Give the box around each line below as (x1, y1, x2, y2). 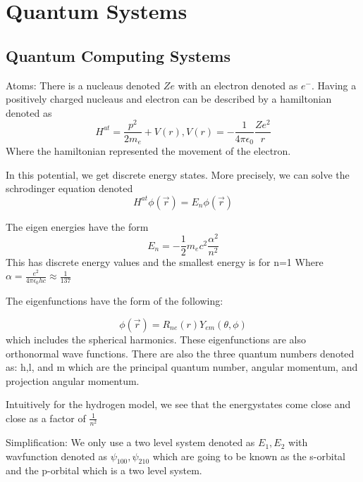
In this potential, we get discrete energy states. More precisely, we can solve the (6, 167, 350, 182)
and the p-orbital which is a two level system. (6, 463, 202, 478)
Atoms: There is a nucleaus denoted (6, 77, 161, 92)
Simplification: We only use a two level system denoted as (6, 435, 255, 450)
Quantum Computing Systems (6, 44, 230, 66)
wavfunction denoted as (6, 448, 107, 463)
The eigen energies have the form (6, 219, 149, 234)
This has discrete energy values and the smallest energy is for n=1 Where (6, 255, 324, 269)
